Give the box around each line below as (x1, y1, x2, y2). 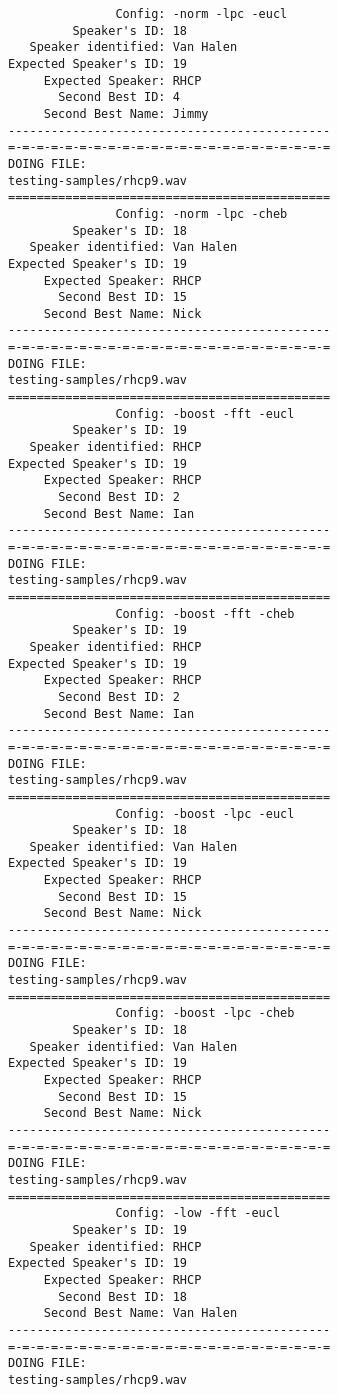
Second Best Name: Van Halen (43, 1306, 238, 1321)
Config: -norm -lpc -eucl (115, 7, 288, 21)
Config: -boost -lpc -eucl (115, 806, 295, 821)
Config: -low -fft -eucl (115, 1206, 281, 1221)
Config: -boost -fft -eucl (115, 406, 295, 421)
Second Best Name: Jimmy (43, 106, 209, 121)
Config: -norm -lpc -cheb (115, 206, 288, 221)
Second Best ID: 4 (58, 90, 180, 105)
